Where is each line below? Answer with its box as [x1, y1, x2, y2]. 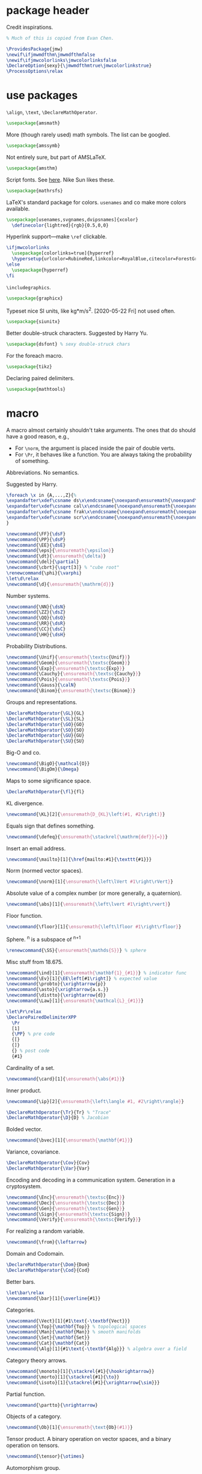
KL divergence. [6, 799, 44, 806]
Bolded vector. [6, 1126, 43, 1133]
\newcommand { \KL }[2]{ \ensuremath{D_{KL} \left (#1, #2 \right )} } [6, 811, 165, 817]
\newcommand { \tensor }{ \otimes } [6, 1454, 85, 1460]
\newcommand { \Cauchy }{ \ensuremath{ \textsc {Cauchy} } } [6, 671, 141, 677]
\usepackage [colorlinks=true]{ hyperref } [11, 250, 114, 256]
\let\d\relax [6, 576, 39, 582]
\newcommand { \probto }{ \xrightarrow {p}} [6, 981, 106, 987]
